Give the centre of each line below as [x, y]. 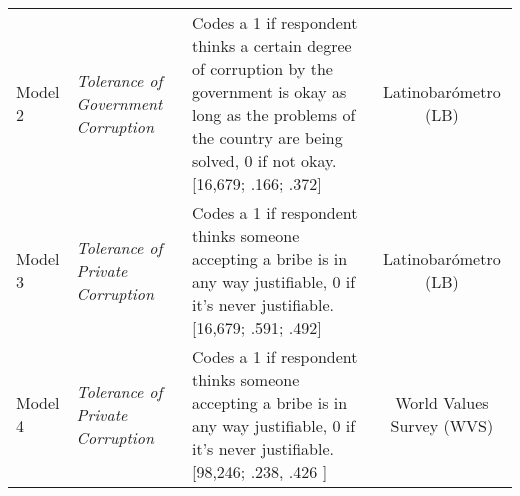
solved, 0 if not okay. [264, 160]
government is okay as [269, 91]
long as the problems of [273, 114]
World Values [442, 402]
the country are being [267, 137]
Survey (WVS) [442, 425]
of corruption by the [262, 68]
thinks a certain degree [271, 45]
